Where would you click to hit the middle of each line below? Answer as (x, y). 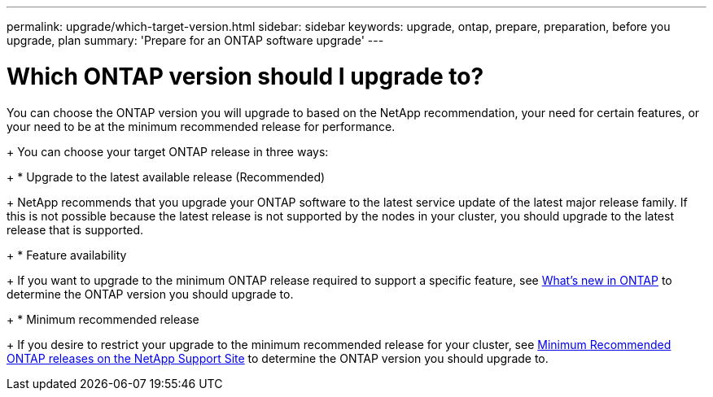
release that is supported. (75, 229)
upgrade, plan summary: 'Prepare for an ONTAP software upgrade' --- (195, 40)
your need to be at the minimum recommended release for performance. (201, 126)
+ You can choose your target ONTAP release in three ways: (168, 151)
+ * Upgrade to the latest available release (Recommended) (166, 177)
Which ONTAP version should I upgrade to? (245, 76)
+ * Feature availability (67, 255)
